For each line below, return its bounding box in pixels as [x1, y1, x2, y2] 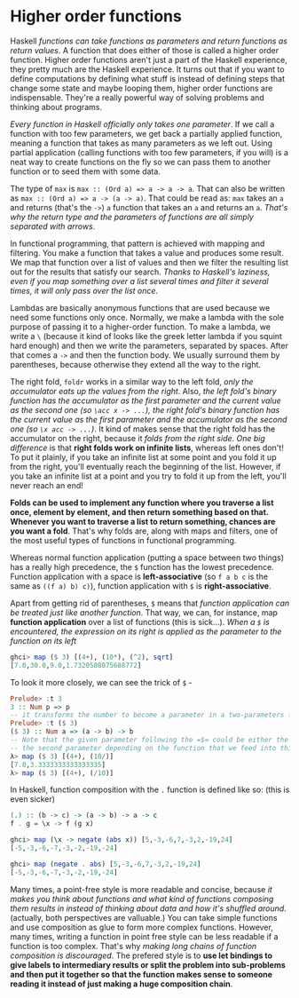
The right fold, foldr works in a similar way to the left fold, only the [10, 376, 254, 387]
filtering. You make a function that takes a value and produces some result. [10, 247, 285, 258]
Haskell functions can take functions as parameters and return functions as [10, 36, 287, 46]
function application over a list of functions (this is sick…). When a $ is [10, 616, 270, 627]
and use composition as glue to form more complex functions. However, [10, 922, 273, 932]
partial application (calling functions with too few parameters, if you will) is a [10, 147, 289, 157]
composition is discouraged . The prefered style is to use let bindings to [10, 950, 273, 961]
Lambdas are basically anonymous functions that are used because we [10, 302, 271, 313]
